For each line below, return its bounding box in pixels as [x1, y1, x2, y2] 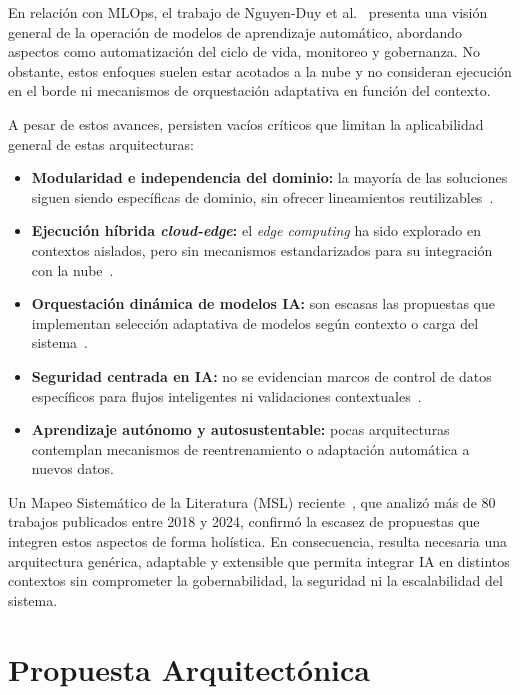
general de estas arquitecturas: [8, 133, 194, 154]
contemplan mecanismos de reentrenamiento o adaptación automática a [31, 438, 470, 459]
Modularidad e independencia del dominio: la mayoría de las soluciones [31, 167, 508, 188]
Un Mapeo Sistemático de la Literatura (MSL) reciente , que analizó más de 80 [8, 491, 496, 512]
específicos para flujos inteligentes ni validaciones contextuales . [31, 385, 422, 406]
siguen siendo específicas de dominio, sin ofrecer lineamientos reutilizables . [31, 186, 494, 207]
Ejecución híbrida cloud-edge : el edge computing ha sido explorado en [31, 220, 481, 241]
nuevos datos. [31, 458, 115, 479]
